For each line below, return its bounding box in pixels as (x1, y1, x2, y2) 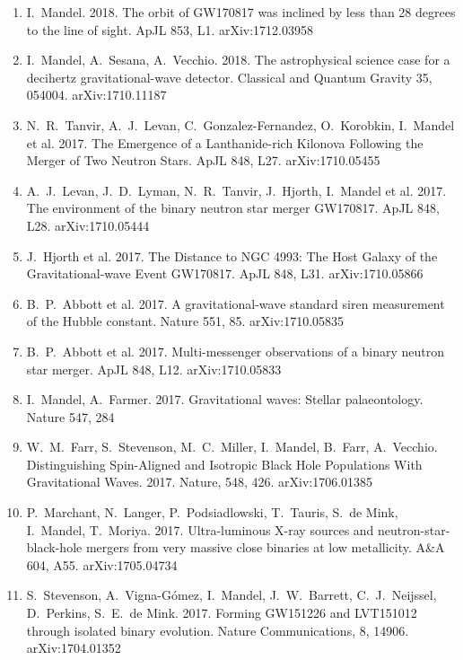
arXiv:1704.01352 (26, 638, 121, 657)
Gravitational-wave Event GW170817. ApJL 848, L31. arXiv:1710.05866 (26, 264, 424, 283)
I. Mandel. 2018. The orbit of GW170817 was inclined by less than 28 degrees (26, 3, 456, 21)
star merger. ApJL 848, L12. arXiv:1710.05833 (26, 359, 282, 378)
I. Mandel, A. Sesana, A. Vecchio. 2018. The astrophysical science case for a (26, 50, 450, 69)
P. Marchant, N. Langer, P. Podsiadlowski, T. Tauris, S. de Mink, (26, 503, 398, 522)
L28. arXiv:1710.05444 (26, 216, 150, 234)
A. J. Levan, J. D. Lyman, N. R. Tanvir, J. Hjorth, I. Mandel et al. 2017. (26, 180, 447, 199)
